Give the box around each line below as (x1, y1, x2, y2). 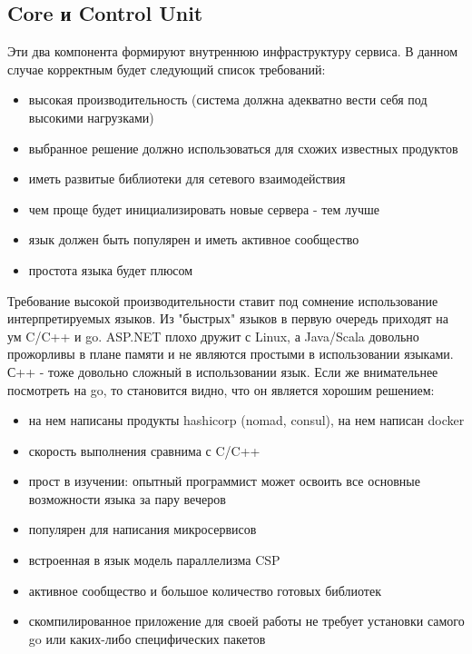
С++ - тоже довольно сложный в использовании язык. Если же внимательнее (7, 362, 438, 381)
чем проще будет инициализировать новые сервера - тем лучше (28, 199, 380, 218)
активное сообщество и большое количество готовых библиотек (28, 580, 382, 599)
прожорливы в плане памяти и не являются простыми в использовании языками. (7, 344, 454, 363)
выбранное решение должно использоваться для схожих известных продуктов (28, 138, 458, 157)
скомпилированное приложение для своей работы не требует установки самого (28, 611, 465, 630)
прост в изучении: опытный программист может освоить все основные (28, 471, 420, 490)
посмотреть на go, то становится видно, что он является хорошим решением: (7, 380, 435, 399)
